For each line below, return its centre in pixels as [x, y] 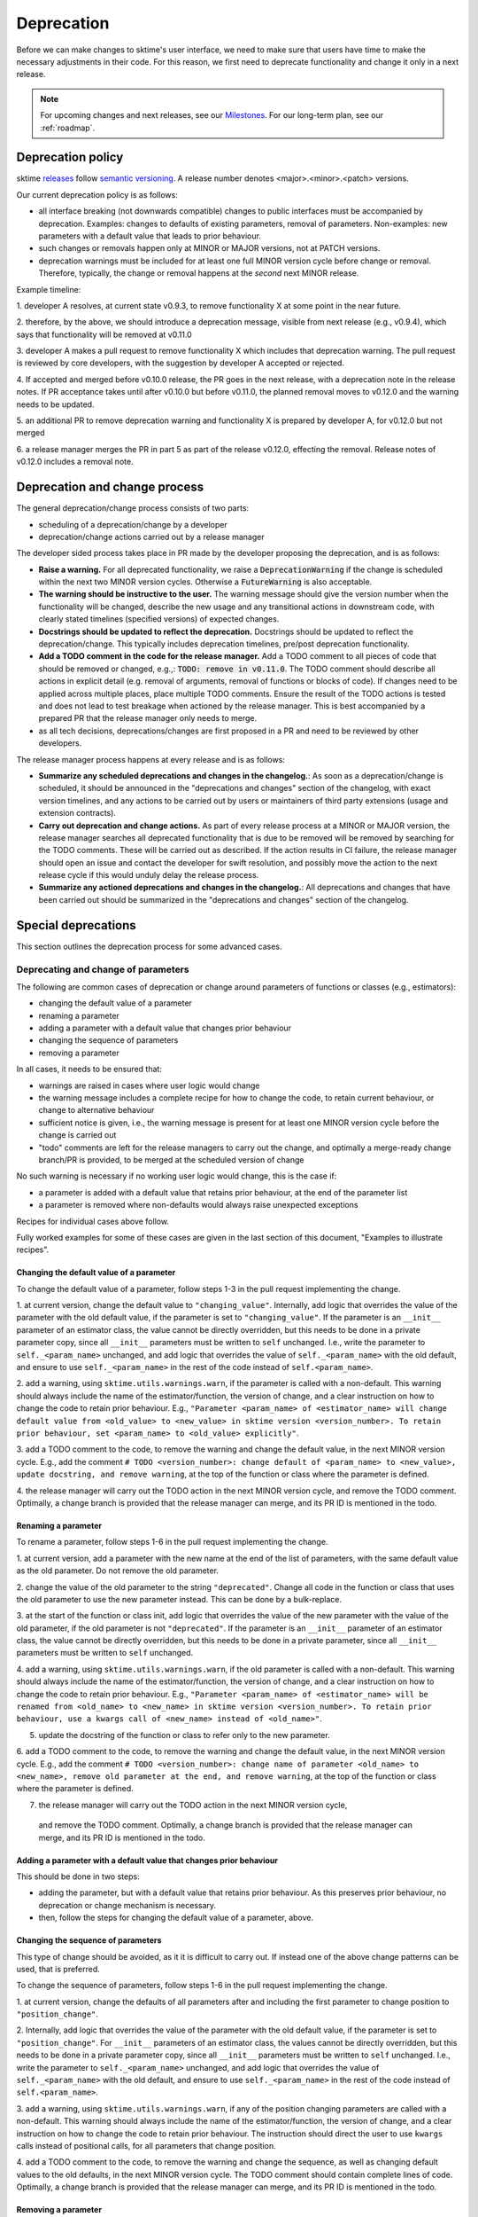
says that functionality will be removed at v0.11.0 [104, 334]
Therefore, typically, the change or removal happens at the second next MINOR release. [199, 273]
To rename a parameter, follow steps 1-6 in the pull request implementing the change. [172, 1542]
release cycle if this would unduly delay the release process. [149, 875]
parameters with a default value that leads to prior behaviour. [150, 236]
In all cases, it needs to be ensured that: [89, 1069]
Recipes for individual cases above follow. [93, 1221]
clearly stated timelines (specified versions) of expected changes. [159, 619]
